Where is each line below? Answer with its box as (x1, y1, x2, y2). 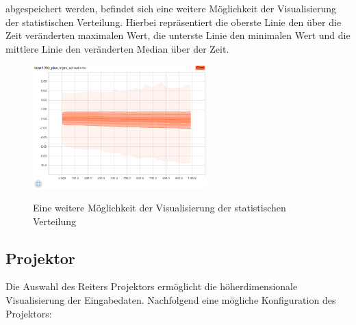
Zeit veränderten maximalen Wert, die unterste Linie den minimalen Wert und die (5, 28, 351, 42)
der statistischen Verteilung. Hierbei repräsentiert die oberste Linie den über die (5, 14, 342, 29)
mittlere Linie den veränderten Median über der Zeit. (5, 41, 229, 55)
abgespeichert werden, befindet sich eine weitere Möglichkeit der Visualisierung (5, 1, 337, 15)
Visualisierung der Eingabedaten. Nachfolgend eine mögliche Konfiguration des (5, 292, 336, 307)
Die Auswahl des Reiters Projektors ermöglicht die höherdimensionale (5, 279, 298, 294)
